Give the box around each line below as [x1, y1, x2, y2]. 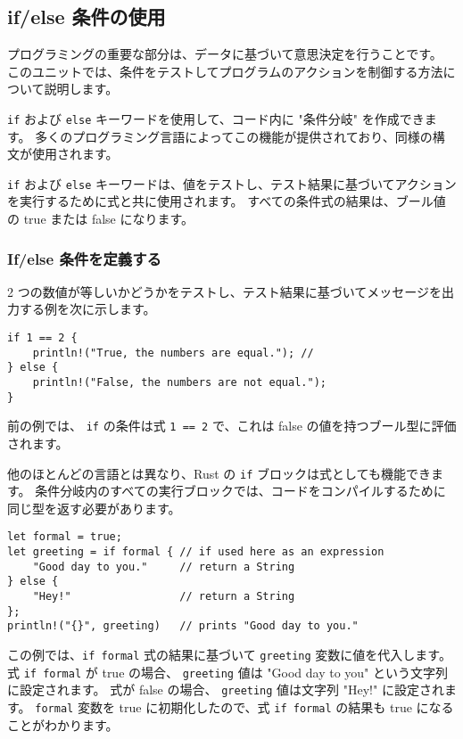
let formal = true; [7, 530, 122, 544]
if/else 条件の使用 [7, 3, 166, 30]
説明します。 [44, 79, 119, 98]
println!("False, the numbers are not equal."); [32, 376, 327, 390]
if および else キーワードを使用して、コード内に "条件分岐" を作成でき [7, 109, 425, 127]
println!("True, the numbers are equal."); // [32, 346, 314, 359]
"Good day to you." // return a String [32, 560, 295, 573]
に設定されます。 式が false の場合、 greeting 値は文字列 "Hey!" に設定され [7, 680, 444, 699]
